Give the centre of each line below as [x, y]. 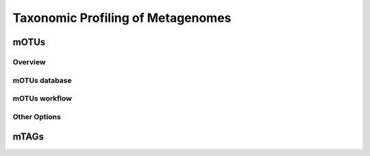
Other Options [37, 116]
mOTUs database [42, 80]
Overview [29, 62]
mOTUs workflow [42, 99]
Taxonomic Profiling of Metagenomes [122, 18]
